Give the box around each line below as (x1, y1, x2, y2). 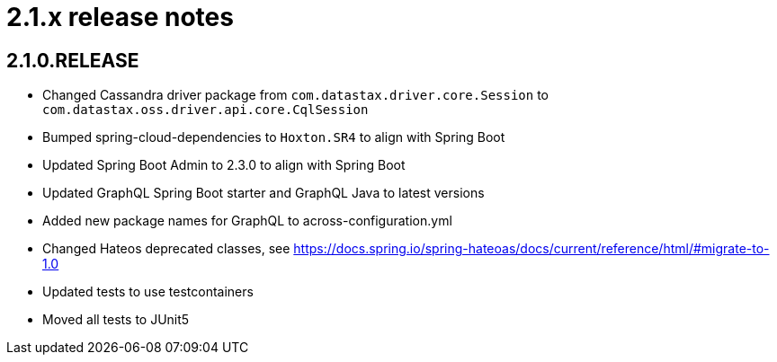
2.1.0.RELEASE (6, 49, 139, 72)
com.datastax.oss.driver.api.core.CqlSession (42, 102, 369, 118)
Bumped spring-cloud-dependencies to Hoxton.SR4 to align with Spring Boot (42, 129, 505, 146)
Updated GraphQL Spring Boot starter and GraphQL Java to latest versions (42, 185, 485, 201)
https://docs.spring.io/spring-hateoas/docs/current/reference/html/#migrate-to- (293, 241, 770, 257)
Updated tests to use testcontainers (42, 284, 254, 300)
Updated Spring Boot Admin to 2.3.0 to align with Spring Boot (42, 157, 406, 173)
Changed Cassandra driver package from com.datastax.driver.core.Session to (42, 87, 549, 103)
